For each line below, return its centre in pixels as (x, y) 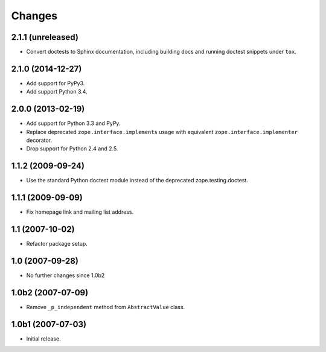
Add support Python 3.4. (57, 92)
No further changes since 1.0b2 (66, 275)
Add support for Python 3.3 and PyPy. (73, 123)
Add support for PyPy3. (56, 83)
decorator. (39, 140)
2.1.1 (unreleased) (45, 37)
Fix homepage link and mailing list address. (80, 212)
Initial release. (43, 339)
